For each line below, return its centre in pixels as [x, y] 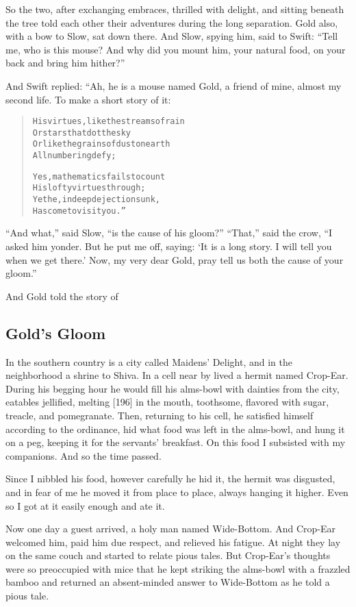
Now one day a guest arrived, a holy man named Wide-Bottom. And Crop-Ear [171, 529]
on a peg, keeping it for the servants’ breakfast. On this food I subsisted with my [176, 442]
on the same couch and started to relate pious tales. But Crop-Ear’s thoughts [168, 555]
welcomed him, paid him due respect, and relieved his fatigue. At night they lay [173, 542]
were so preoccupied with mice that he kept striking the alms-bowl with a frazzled [178, 568]
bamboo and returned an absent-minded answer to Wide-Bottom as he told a [168, 582]
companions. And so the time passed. [84, 455]
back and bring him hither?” [65, 63]
